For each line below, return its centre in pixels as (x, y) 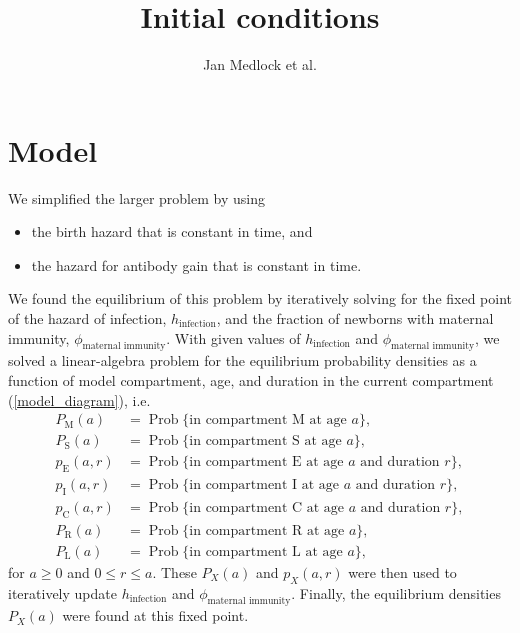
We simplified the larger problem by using (136, 197)
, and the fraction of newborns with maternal (355, 318)
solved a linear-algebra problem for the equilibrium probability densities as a (242, 360)
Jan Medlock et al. (260, 64)
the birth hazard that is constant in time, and (172, 231)
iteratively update (62, 592)
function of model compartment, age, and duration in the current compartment (251, 380)
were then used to (402, 571)
